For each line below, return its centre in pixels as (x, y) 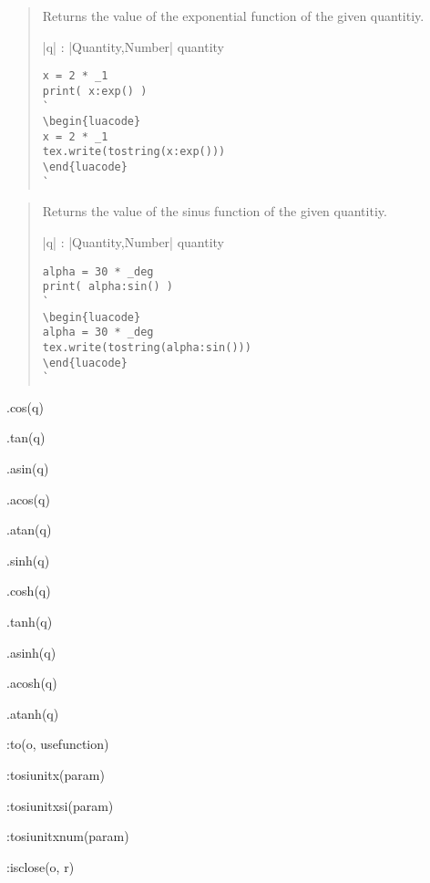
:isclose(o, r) (41, 866)
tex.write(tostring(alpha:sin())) (147, 347)
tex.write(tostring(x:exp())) (134, 152)
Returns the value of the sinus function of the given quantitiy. (215, 211)
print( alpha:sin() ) (107, 287)
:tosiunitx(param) (56, 774)
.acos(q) (28, 499)
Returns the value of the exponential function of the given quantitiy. (233, 16)
